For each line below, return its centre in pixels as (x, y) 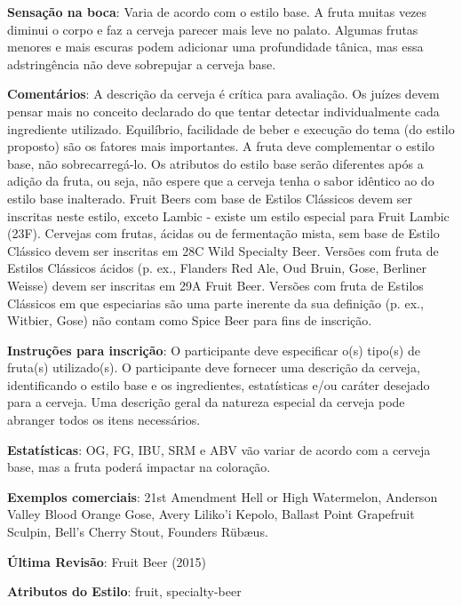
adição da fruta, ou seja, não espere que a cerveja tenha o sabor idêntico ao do (221, 181)
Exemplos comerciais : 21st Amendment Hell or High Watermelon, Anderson (223, 496)
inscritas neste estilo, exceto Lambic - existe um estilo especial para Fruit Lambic (228, 215)
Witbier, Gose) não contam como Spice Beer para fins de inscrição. (190, 320)
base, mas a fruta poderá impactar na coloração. (139, 467)
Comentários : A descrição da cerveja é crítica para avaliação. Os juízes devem (223, 94)
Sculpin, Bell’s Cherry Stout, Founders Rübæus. (138, 532)
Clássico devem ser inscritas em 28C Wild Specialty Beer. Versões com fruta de (223, 250)
